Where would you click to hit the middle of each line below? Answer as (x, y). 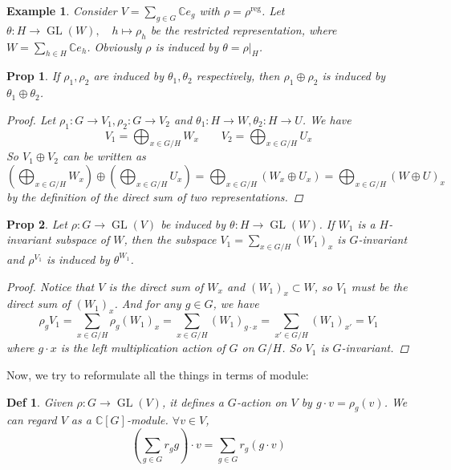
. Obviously (114, 46)
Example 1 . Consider (62, 10)
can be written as (104, 156)
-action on (262, 401)
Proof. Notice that (51, 286)
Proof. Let (31, 119)
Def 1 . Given (40, 401)
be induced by (193, 223)
